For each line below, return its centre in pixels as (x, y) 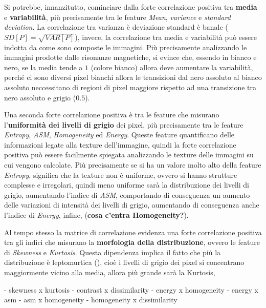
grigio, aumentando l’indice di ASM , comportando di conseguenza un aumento (127, 194)
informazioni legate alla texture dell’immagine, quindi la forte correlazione (120, 144)
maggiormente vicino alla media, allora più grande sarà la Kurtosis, (110, 272)
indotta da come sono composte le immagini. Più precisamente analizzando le (126, 47)
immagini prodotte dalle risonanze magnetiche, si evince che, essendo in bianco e (130, 57)
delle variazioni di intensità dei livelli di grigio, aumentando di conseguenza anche (132, 205)
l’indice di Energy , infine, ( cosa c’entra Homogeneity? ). (96, 215)
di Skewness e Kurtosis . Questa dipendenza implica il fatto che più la (113, 252)
